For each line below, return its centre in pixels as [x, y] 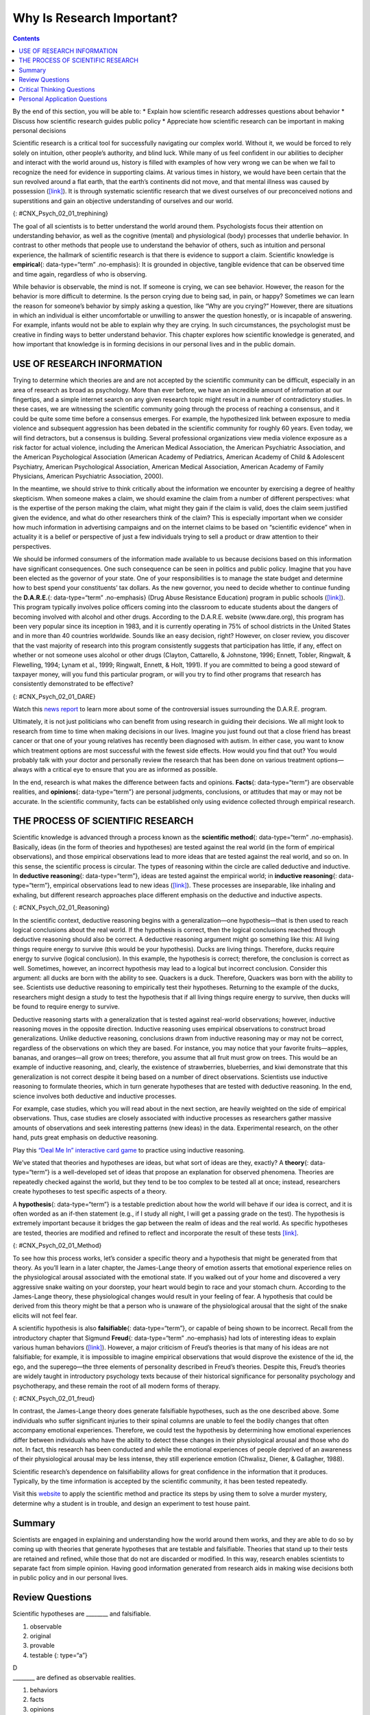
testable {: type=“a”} [59, 1655]
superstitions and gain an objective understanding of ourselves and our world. [123, 201]
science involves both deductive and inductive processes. [95, 1096]
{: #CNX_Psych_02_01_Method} [57, 1246]
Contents [26, 38]
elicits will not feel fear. [45, 1315]
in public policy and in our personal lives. [70, 1578]
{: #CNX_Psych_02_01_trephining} [61, 213]
